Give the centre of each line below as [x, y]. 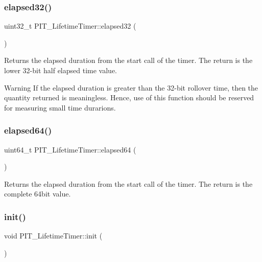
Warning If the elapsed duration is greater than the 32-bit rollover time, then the [131, 87]
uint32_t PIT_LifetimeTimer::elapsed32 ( [70, 26]
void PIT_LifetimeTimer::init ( [53, 236]
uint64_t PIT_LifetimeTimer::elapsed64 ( [70, 149]
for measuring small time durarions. [60, 107]
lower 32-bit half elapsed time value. [61, 70]
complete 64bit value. [38, 194]
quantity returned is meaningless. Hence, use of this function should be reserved [129, 97]
